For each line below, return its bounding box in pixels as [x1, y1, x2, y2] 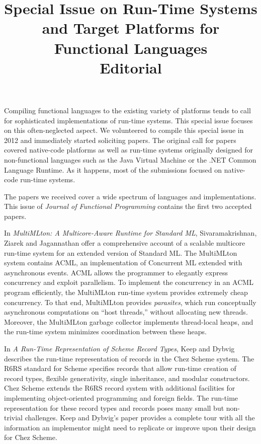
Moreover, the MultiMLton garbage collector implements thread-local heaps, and [4, 316, 253, 327]
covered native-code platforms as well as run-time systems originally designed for [4, 144, 253, 155]
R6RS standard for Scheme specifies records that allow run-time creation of [4, 363, 236, 374]
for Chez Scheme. [4, 432, 57, 442]
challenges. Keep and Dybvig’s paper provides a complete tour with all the [25, 412, 255, 423]
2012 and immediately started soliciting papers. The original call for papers [4, 134, 236, 145]
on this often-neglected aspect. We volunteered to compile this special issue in [4, 125, 244, 135]
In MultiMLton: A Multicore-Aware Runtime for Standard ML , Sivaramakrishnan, [4, 228, 257, 238]
